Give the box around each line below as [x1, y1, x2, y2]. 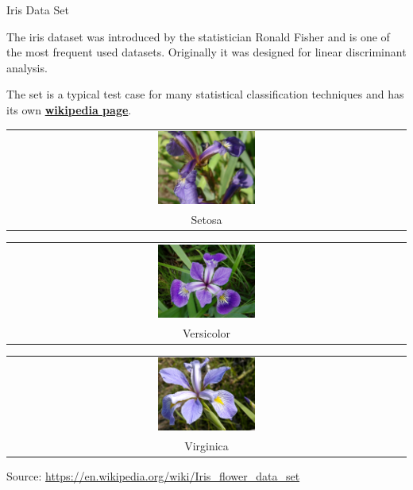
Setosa [191, 211, 222, 228]
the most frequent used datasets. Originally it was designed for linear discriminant [6, 44, 407, 60]
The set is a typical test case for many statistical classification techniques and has [6, 86, 404, 102]
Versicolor [182, 324, 231, 341]
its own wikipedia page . [6, 101, 132, 118]
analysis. [6, 59, 48, 75]
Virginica [184, 438, 229, 454]
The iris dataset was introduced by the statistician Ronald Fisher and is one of [6, 28, 390, 44]
